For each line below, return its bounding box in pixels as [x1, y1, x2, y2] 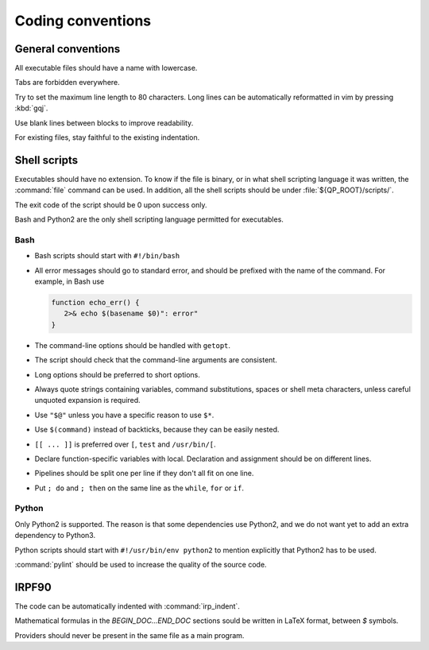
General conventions [14, 42, 121, 56]
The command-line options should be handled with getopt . [34, 340, 230, 350]
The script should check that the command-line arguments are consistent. [34, 355, 277, 365]
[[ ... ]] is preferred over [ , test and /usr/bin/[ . [34, 439, 216, 449]
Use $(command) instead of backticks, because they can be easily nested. [34, 425, 280, 435]
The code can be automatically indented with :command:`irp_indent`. [14, 601, 240, 611]
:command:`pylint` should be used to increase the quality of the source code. [14, 559, 267, 569]
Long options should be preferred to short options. [34, 369, 200, 379]
